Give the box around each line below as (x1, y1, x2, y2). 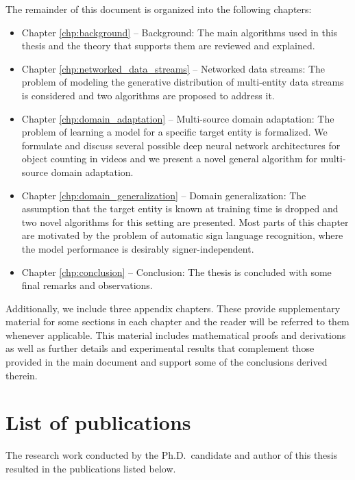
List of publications (5, 408, 191, 436)
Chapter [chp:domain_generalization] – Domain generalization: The (21, 188, 306, 202)
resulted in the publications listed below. (5, 461, 176, 475)
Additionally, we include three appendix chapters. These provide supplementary (5, 301, 341, 315)
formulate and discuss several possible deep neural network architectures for (21, 138, 341, 152)
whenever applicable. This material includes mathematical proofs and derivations (5, 327, 346, 342)
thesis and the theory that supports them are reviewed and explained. (21, 38, 315, 53)
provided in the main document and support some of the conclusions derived (5, 355, 328, 369)
